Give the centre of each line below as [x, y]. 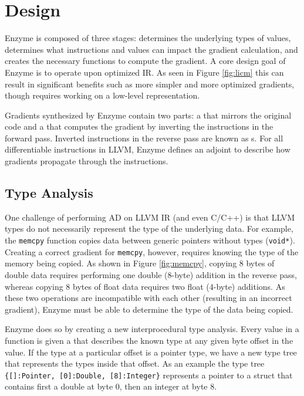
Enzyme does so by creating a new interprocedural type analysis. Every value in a [152, 329]
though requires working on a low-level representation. [102, 95]
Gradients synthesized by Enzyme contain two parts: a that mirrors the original [148, 115]
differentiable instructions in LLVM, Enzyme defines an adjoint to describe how [148, 149]
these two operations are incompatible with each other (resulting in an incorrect [148, 298]
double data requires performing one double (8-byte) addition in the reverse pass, [151, 274]
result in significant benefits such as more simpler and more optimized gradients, [150, 84]
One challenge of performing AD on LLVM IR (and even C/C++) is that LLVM [150, 217]
